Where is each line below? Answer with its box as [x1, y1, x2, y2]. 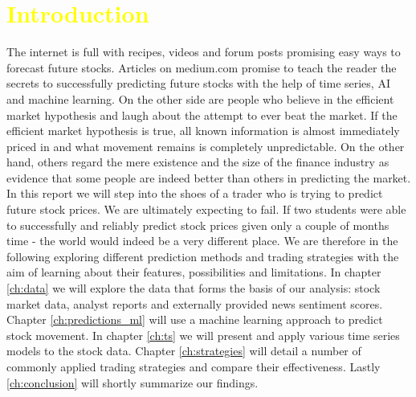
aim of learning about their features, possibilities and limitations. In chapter [6, 264, 381, 280]
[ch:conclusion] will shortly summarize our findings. [6, 374, 259, 391]
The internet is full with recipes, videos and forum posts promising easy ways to [6, 43, 401, 60]
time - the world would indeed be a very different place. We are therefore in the [6, 232, 398, 249]
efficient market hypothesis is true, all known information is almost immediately [6, 122, 400, 139]
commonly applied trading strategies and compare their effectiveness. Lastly [6, 358, 381, 374]
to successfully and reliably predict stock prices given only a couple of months [6, 216, 389, 233]
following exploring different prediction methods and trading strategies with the [6, 248, 399, 264]
